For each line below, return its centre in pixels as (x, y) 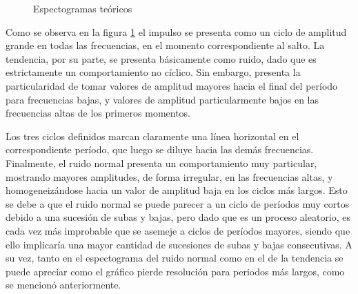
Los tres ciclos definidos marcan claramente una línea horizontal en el (152, 136)
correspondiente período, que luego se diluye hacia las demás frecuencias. (160, 149)
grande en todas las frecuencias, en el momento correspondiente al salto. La (165, 45)
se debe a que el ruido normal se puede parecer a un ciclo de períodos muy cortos (178, 203)
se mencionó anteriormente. (63, 285)
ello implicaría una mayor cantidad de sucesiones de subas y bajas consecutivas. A (179, 244)
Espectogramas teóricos (83, 8)
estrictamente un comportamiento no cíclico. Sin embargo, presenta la (153, 72)
